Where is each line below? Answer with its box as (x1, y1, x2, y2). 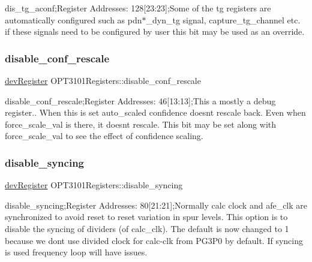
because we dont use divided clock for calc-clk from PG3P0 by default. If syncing (5, 234, 304, 246)
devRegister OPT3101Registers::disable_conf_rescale (5, 74, 201, 86)
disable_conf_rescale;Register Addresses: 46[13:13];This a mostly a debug (5, 94, 276, 107)
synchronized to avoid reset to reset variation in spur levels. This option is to (5, 210, 288, 223)
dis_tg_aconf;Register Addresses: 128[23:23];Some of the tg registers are (5, 2, 271, 14)
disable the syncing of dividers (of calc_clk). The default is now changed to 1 (5, 222, 289, 234)
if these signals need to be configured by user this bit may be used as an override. (5, 25, 305, 38)
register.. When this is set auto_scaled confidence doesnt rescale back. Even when (5, 106, 306, 119)
